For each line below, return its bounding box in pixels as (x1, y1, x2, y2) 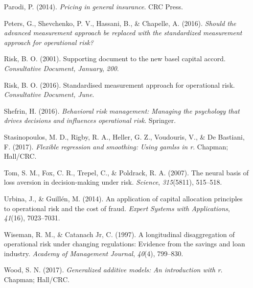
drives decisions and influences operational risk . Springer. (4, 115, 176, 125)
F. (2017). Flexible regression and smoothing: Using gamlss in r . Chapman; (4, 141, 228, 151)
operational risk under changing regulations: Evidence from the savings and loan (4, 239, 245, 249)
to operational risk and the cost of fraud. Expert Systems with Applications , (4, 203, 230, 213)
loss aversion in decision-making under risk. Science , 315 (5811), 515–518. (4, 177, 222, 187)
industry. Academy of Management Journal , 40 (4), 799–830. (4, 248, 184, 258)
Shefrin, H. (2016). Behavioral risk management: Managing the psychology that (4, 105, 240, 116)
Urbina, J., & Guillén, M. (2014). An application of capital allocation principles (4, 193, 243, 203)
